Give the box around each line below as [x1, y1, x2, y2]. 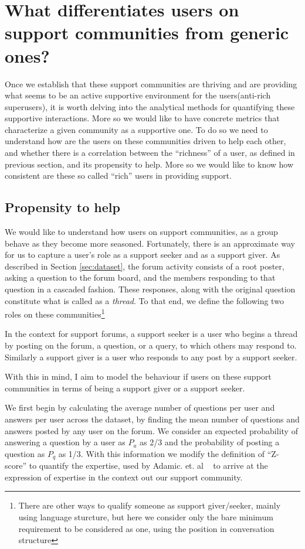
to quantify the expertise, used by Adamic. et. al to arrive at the [29, 459, 268, 472]
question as [5, 447, 45, 459]
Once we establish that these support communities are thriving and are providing [5, 77, 297, 90]
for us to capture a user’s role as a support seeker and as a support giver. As [5, 248, 280, 261]
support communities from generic [5, 21, 289, 45]
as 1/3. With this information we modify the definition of [58, 447, 265, 459]
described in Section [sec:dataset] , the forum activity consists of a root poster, [5, 260, 284, 272]
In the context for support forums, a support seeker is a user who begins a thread [5, 328, 298, 340]
